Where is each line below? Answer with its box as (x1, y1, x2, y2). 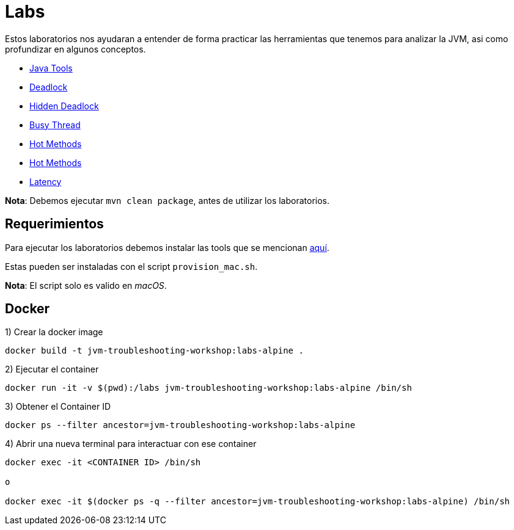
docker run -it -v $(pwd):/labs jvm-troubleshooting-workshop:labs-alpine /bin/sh (5, 383, 412, 393)
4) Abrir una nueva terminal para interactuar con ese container (5, 438, 257, 449)
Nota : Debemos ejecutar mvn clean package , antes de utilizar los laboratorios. (5, 195, 330, 206)
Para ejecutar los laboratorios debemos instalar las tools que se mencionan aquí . (5, 242, 329, 253)
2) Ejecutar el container (5, 364, 99, 375)
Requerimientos (5, 216, 104, 232)
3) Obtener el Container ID (5, 401, 111, 412)
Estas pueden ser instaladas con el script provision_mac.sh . (5, 261, 258, 272)
